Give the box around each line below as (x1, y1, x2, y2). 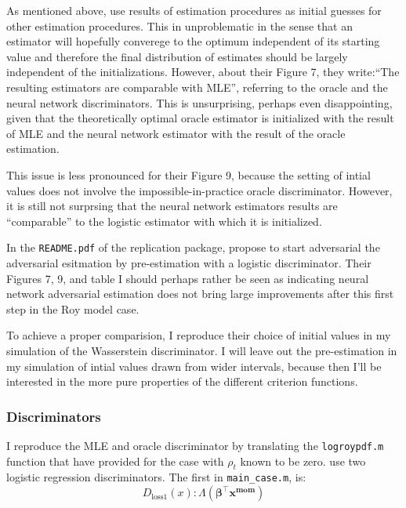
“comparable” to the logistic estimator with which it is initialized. (6, 212, 322, 229)
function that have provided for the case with (6, 452, 224, 469)
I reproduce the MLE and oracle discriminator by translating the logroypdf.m (6, 437, 384, 453)
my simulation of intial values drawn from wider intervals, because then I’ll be (6, 357, 382, 374)
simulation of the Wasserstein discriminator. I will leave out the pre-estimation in (6, 342, 397, 358)
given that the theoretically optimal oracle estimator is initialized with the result (6, 110, 394, 126)
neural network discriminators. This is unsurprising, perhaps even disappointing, (6, 94, 393, 111)
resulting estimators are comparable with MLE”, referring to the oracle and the (6, 78, 388, 95)
